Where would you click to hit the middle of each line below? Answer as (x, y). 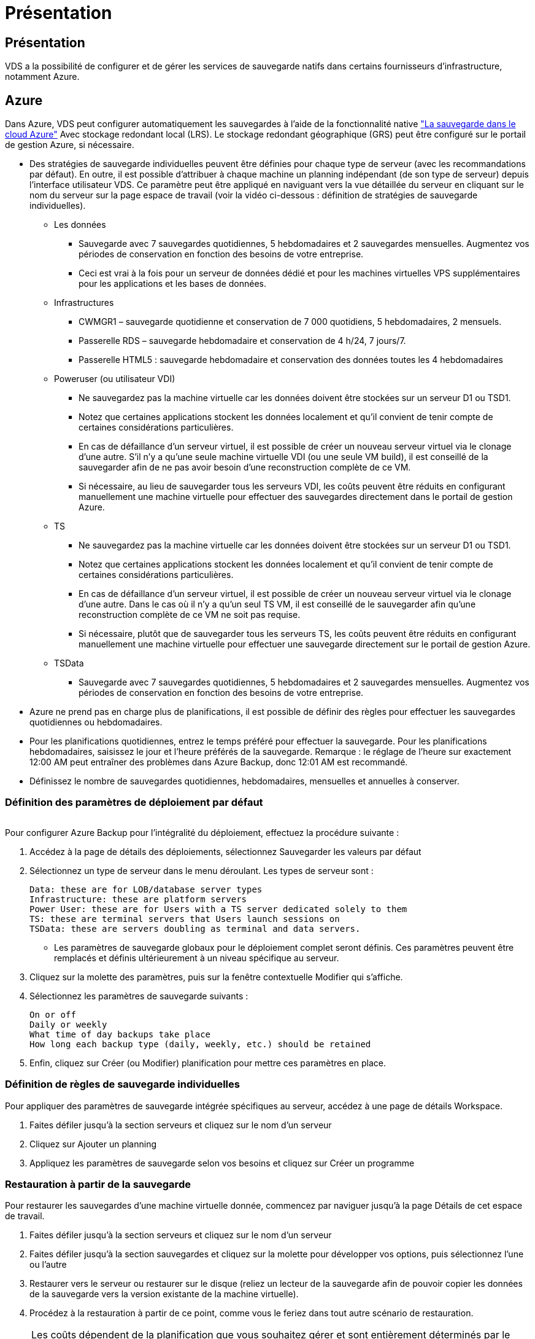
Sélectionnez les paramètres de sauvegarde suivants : (139, 996)
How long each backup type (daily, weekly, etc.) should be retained (200, 1044)
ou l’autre (48, 1265)
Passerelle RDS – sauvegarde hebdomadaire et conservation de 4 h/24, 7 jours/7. (242, 341)
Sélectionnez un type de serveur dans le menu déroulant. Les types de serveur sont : (202, 870)
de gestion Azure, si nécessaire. (70, 145)
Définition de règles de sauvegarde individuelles (122, 1084)
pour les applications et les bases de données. (173, 284)
